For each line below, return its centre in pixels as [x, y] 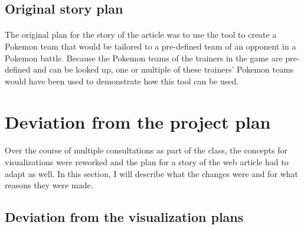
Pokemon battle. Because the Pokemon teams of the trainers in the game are [144, 58]
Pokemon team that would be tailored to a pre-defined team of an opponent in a [151, 46]
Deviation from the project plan [138, 121]
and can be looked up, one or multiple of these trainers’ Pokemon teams [164, 69]
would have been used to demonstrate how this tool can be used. [122, 81]
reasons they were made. [49, 185]
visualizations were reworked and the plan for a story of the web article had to [147, 161]
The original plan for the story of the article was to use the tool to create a [141, 35]
